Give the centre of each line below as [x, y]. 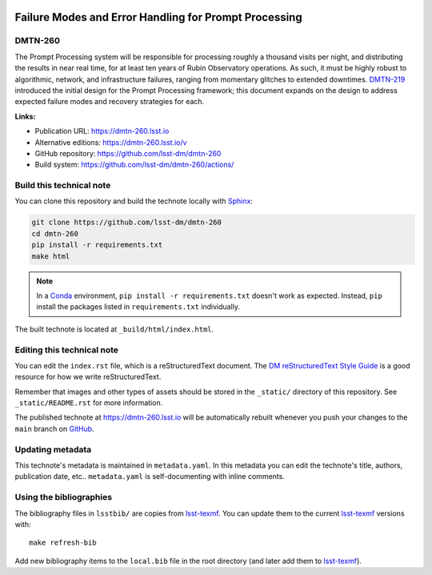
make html [51, 256]
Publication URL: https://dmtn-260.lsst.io [102, 131]
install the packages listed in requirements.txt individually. [138, 307]
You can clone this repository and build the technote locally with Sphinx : [134, 201]
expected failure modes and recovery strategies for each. [110, 102]
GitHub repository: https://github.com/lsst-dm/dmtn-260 [128, 153]
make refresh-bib [63, 543]
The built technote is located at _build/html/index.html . [114, 329]
